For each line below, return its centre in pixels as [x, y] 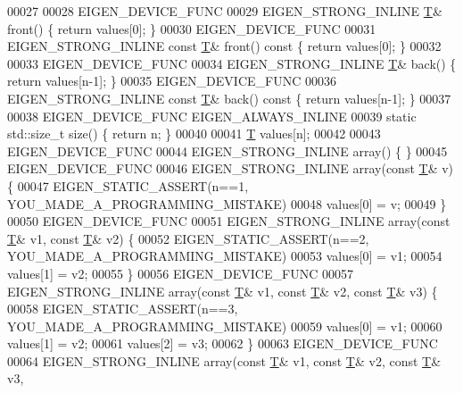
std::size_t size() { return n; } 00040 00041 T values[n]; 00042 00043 [194, 134]
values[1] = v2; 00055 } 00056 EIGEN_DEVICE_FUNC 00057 [180, 273]
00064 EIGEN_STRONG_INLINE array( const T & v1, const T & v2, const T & [224, 360]
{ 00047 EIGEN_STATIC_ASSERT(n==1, [128, 185]
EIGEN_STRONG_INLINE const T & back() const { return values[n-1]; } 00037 [229, 98]
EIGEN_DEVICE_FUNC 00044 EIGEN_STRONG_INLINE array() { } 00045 [227, 151]
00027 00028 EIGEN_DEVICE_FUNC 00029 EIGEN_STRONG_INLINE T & [225, 11]
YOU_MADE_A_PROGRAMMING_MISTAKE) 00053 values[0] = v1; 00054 [225, 256]
